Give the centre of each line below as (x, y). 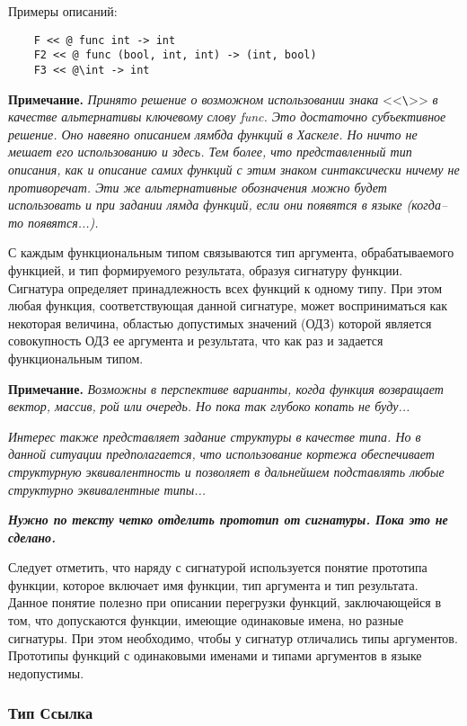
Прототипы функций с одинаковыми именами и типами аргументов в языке (215, 655)
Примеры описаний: (63, 11)
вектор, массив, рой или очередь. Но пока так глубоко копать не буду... (209, 406)
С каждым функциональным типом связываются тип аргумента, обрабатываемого (231, 252)
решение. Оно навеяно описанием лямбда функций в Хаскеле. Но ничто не (213, 134)
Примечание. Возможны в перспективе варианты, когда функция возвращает (226, 388)
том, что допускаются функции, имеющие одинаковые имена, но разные (206, 620)
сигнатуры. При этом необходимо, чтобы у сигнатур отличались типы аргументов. (233, 637)
